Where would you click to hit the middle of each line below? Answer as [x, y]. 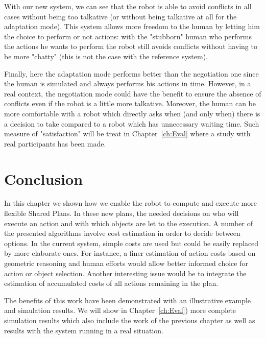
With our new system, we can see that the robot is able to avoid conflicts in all [128, 6]
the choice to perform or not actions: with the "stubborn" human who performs [128, 36]
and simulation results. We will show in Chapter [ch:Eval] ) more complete [120, 310]
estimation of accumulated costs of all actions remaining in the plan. [111, 283]
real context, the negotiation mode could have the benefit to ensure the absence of [133, 93]
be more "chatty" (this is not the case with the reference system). [106, 56]
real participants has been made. [55, 143]
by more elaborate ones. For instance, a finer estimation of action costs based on [130, 253]
